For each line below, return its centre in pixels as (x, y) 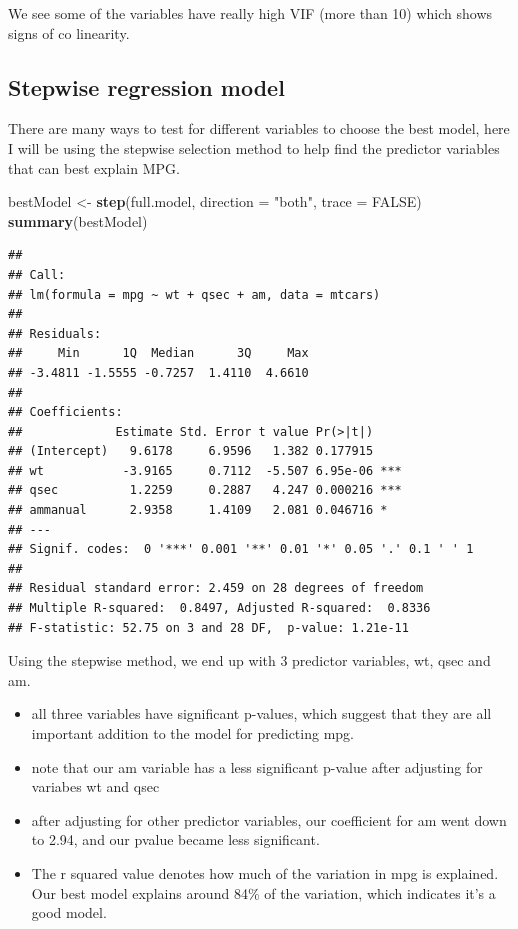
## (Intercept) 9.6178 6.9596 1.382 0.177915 (191, 451)
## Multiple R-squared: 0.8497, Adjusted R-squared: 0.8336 (219, 608)
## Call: (37, 274)
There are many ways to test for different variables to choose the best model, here (259, 128)
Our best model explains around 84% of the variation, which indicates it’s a (263, 892)
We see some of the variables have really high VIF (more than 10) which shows (250, 13)
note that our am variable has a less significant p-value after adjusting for (257, 766)
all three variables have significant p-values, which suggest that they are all (261, 713)
